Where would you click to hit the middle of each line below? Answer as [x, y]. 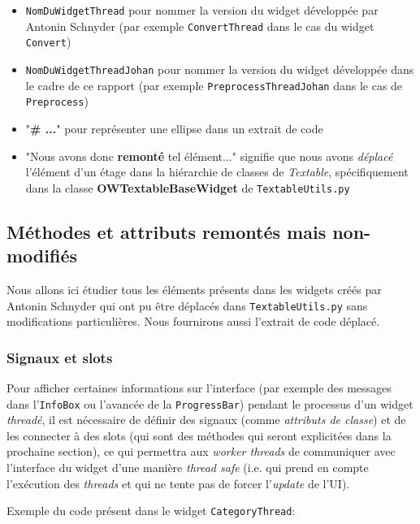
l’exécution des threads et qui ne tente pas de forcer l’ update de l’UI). [178, 483]
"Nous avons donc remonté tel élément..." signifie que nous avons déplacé [209, 156]
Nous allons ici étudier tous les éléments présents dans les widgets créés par [194, 289]
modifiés [42, 256]
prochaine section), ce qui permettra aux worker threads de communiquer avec [201, 451]
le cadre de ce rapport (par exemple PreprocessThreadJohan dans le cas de [214, 85]
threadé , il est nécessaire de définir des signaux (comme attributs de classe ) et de [206, 420]
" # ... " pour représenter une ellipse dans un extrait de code [174, 128]
